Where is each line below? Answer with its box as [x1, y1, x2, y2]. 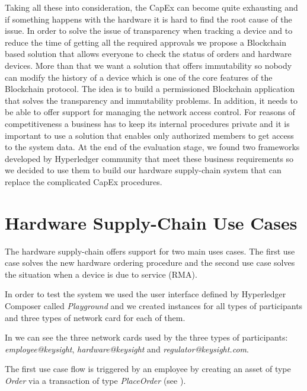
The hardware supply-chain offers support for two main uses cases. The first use [5, 244, 295, 257]
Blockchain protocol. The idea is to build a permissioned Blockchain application [5, 82, 295, 95]
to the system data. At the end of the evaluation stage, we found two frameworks [5, 141, 300, 153]
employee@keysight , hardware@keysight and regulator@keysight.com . [5, 342, 249, 355]
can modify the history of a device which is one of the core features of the [5, 71, 273, 83]
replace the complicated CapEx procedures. [5, 175, 162, 187]
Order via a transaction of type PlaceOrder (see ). [5, 374, 186, 386]
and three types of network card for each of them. [5, 311, 186, 323]
